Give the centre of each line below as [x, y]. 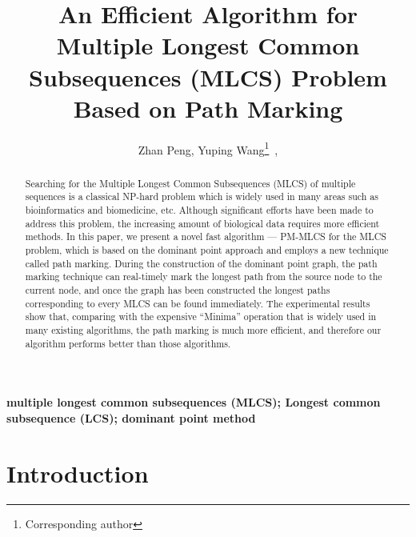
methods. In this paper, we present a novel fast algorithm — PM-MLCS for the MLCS [206, 236]
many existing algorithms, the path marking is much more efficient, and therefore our [203, 329]
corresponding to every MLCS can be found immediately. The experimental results [198, 303]
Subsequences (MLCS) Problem [208, 76]
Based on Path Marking [208, 108]
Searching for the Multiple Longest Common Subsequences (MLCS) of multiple [190, 183]
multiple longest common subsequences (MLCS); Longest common [194, 402]
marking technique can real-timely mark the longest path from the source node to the [204, 277]
